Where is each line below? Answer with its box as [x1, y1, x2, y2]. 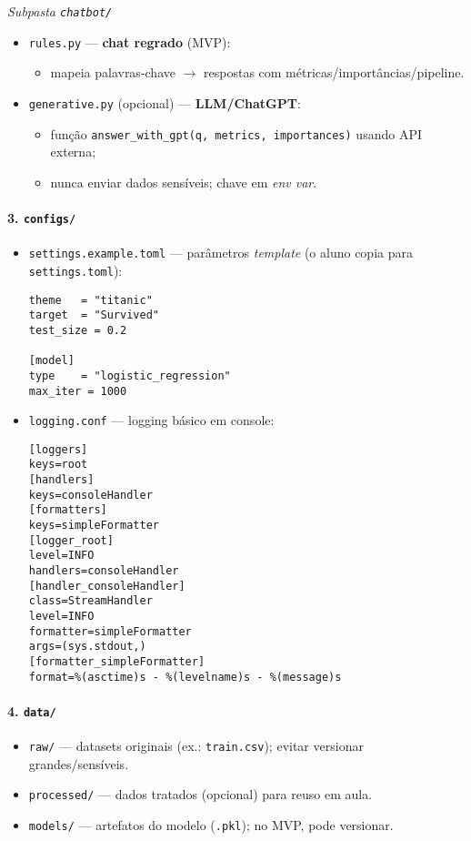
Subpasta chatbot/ [7, 2, 113, 20]
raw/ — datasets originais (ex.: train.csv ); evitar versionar [28, 736, 364, 755]
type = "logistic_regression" [28, 369, 231, 382]
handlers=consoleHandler [28, 564, 179, 578]
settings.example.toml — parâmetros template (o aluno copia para [28, 243, 413, 262]
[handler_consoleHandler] [28, 579, 185, 593]
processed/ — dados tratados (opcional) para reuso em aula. [28, 785, 373, 804]
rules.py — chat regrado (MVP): [28, 32, 231, 51]
